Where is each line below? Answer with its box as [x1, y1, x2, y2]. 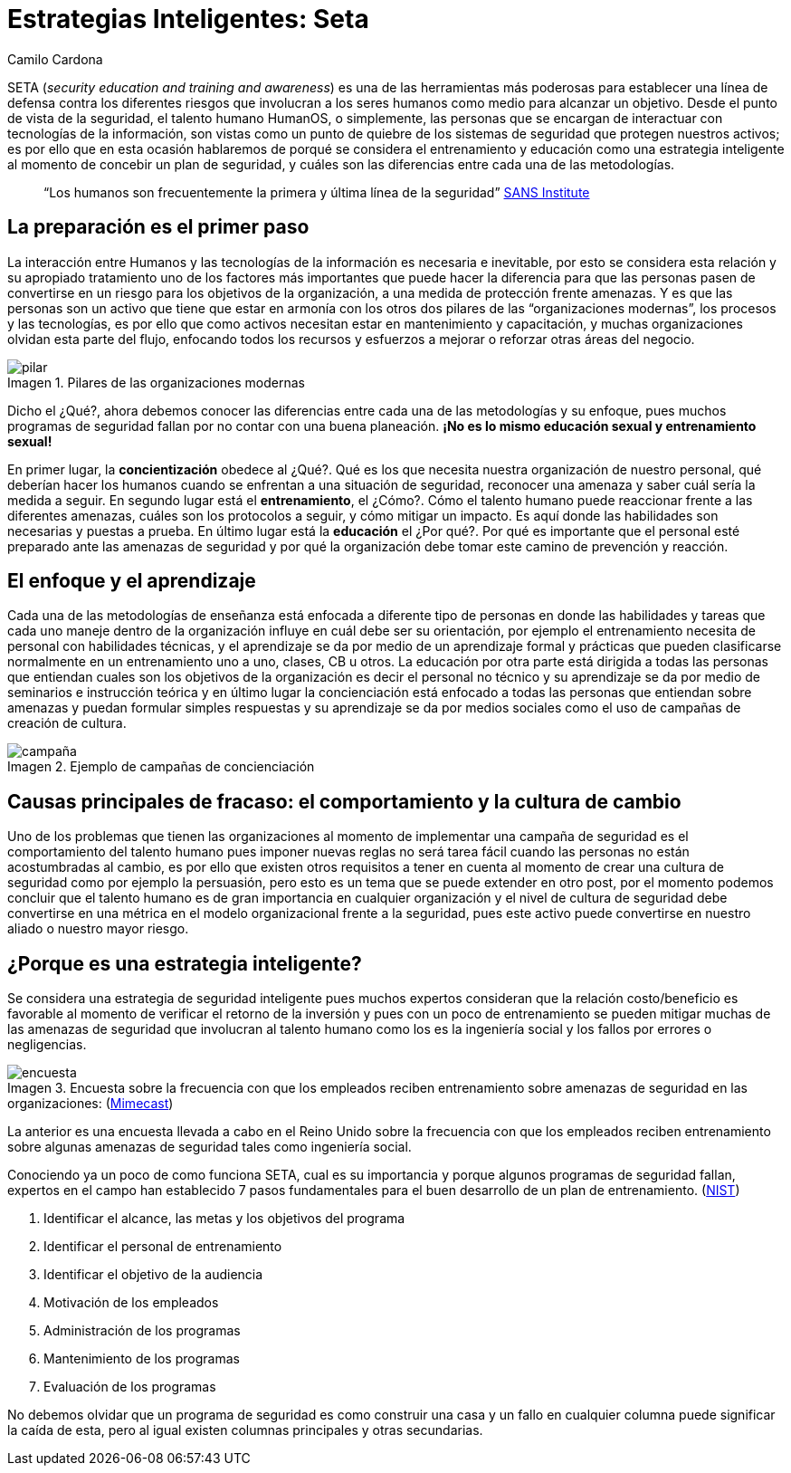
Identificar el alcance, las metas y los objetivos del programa [43, 1210, 405, 1227]
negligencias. [7, 1037, 87, 1053]
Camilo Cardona [7, 51, 103, 67]
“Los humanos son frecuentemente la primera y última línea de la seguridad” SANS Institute [43, 184, 590, 200]
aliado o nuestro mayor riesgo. [7, 921, 189, 937]
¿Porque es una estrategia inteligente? [7, 952, 362, 975]
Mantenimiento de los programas [43, 1351, 240, 1367]
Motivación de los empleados [43, 1295, 219, 1311]
